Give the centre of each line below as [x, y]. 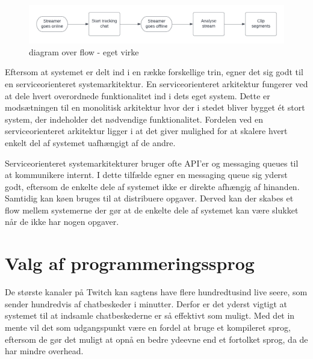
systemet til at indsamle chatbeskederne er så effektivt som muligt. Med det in [150, 315]
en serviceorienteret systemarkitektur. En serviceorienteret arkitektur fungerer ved [156, 83]
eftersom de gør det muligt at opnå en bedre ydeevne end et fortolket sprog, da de [156, 339]
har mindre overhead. [44, 351]
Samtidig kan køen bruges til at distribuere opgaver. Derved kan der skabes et [149, 198]
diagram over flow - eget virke [84, 51]
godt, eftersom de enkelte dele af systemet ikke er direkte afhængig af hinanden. [152, 186]
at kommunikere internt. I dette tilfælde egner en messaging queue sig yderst [146, 175]
